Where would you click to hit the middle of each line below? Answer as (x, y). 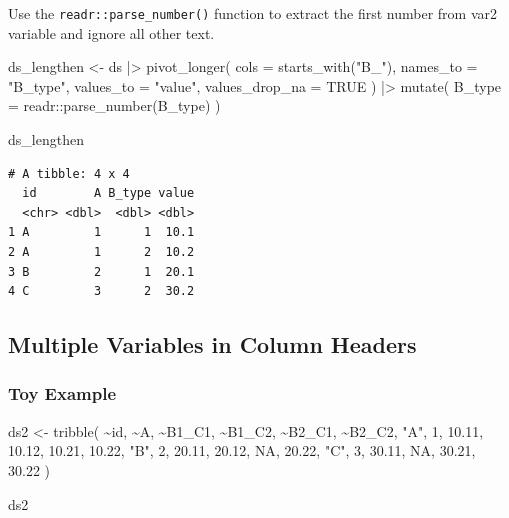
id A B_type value (108, 193)
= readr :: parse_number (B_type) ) (114, 105)
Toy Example (62, 393)
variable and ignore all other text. (111, 32)
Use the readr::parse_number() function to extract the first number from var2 (253, 13)
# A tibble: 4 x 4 (69, 173)
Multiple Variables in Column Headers (212, 344)
